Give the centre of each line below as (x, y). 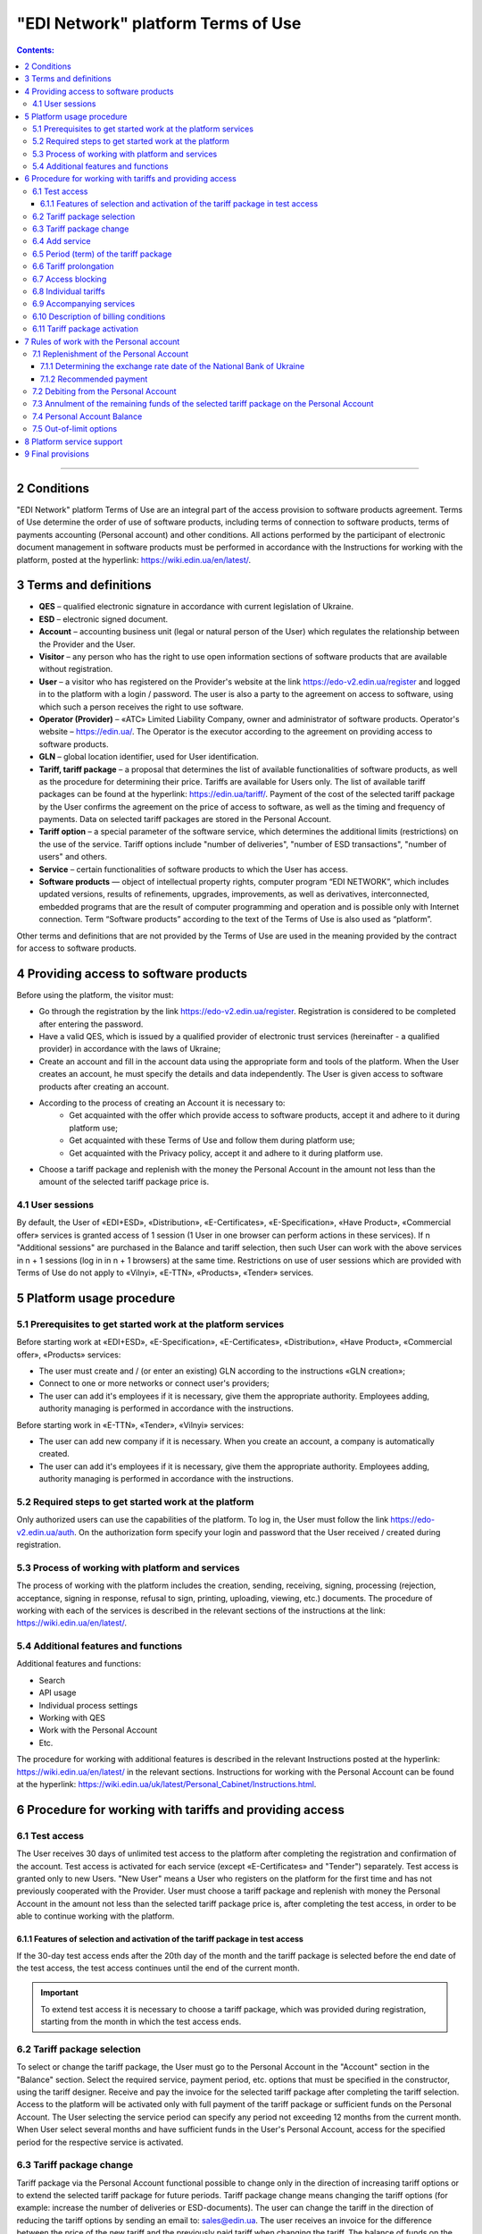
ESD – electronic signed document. (104, 619)
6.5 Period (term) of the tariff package (102, 254)
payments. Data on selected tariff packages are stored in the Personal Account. (185, 819)
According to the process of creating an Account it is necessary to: (162, 1103)
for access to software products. (77, 948)
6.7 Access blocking (70, 279)
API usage (58, 1692)
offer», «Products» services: (69, 1355)
